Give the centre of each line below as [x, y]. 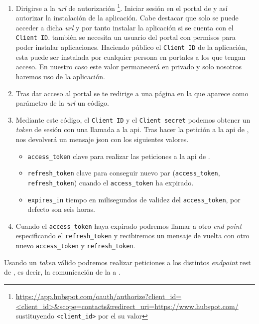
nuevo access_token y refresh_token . [75, 245]
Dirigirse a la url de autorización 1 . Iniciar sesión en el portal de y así [122, 7]
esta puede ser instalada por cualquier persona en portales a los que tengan [130, 57]
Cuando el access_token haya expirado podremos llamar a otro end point [129, 226]
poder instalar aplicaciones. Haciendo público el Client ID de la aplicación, [131, 47]
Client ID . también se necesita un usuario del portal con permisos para [126, 37]
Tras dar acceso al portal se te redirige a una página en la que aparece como [132, 93]
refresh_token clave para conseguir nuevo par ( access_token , [124, 173]
